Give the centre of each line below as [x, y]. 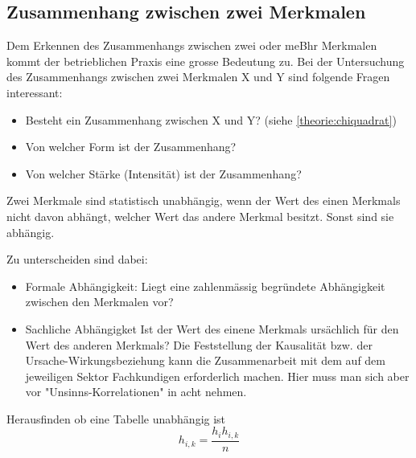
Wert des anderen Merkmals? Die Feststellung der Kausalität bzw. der [199, 344]
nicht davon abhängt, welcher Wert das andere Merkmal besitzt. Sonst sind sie [200, 216]
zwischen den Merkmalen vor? [99, 302]
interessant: [35, 92]
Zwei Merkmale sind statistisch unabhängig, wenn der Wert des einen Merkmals [204, 200]
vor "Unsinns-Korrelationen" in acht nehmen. [136, 392]
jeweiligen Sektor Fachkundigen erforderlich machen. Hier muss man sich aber [217, 376]
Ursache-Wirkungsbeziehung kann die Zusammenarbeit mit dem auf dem [205, 360]
